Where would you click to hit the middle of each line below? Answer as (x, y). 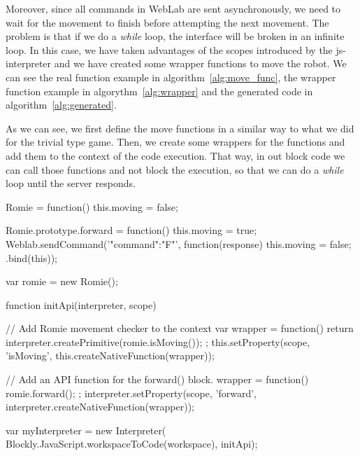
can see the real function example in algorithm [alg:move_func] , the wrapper (171, 77)
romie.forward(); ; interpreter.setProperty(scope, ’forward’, (131, 393)
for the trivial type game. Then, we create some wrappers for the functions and (175, 142)
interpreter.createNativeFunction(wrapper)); (100, 407)
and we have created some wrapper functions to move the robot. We (200, 63)
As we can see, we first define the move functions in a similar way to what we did (180, 128)
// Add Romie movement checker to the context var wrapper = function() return (180, 328)
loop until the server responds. (71, 183)
